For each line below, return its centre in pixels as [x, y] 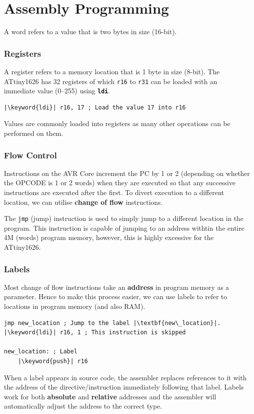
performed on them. [34, 133]
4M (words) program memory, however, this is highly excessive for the [109, 237]
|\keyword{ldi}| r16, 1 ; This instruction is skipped [95, 333]
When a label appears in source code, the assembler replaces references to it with [125, 377]
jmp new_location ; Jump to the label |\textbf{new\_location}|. [112, 323]
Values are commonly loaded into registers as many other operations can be [117, 123]
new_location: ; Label [41, 352]
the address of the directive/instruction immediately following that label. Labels [124, 387]
